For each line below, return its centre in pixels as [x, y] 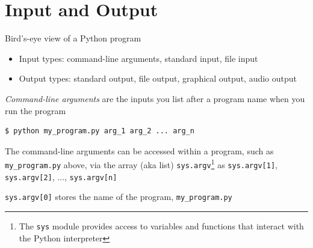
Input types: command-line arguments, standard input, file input [138, 58]
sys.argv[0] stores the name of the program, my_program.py [119, 197]
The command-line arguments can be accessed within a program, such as [139, 150]
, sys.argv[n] [91, 176]
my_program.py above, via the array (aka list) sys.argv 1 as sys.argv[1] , [141, 164]
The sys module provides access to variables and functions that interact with [161, 225]
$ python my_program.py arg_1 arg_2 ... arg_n [100, 131]
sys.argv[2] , [30, 176]
